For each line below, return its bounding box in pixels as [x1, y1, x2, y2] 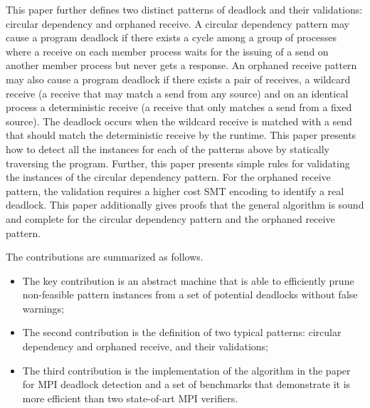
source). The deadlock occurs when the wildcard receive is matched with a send [6, 113, 352, 128]
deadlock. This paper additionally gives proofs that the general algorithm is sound [6, 197, 364, 212]
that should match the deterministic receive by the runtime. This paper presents [6, 127, 356, 142]
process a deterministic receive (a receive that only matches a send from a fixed [6, 100, 352, 115]
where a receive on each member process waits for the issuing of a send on [6, 43, 329, 58]
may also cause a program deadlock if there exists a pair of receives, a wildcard [6, 71, 351, 86]
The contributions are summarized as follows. [6, 249, 203, 264]
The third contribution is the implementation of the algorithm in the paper [22, 362, 351, 377]
